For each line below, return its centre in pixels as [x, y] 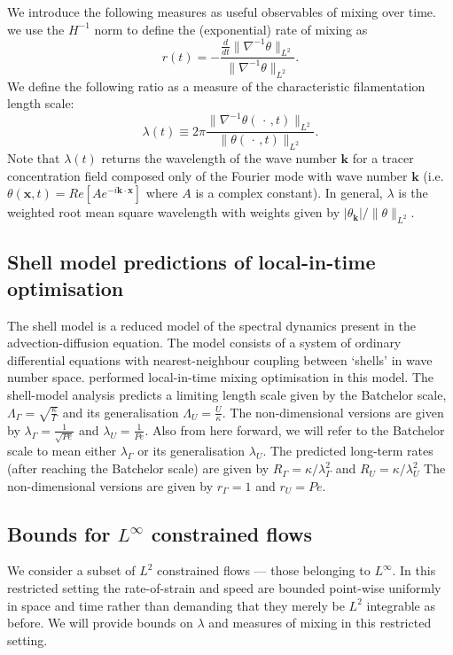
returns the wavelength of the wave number [219, 157]
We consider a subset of [71, 570]
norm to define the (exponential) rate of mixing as [231, 29]
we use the [36, 29]
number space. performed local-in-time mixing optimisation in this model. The [221, 377]
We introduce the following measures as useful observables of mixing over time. [222, 12]
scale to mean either [62, 451]
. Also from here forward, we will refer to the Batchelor [295, 429]
